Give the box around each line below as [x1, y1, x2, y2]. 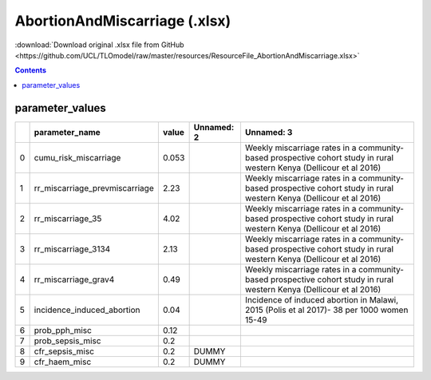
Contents [14, 65, 47, 75]
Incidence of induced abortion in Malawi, [244, 294, 399, 305]
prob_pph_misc [34, 324, 92, 335]
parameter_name [34, 126, 101, 137]
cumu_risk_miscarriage [34, 152, 121, 163]
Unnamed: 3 [244, 126, 293, 137]
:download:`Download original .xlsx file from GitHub [14, 40, 184, 49]
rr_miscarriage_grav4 [34, 274, 115, 285]
